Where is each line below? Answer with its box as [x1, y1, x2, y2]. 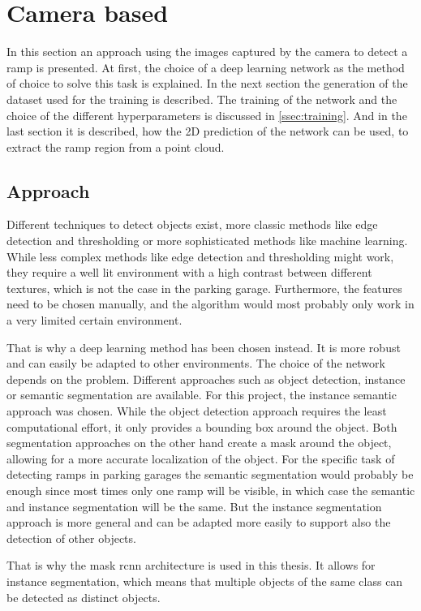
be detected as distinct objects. [6, 588, 161, 605]
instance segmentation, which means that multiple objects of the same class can [6, 572, 403, 589]
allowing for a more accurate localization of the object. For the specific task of [6, 450, 395, 467]
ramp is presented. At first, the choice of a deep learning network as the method [6, 58, 405, 75]
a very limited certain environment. [6, 312, 183, 329]
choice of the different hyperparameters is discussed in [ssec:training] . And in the [6, 106, 407, 123]
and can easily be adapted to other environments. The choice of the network [6, 355, 385, 372]
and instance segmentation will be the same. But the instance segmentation [6, 497, 382, 514]
